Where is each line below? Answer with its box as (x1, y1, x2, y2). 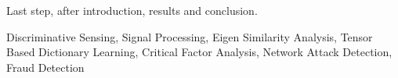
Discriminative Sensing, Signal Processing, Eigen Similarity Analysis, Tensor (6, 28, 373, 44)
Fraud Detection (6, 58, 85, 75)
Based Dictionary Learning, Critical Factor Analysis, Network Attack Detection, (6, 44, 393, 60)
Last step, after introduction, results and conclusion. (6, 2, 258, 18)
